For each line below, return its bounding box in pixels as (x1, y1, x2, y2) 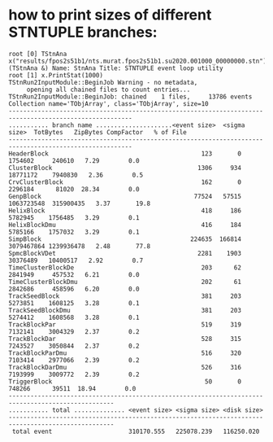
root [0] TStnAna (8, 50, 67, 58)
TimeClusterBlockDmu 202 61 (8, 278, 242, 286)
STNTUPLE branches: (8, 23, 158, 42)
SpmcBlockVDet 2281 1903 (8, 249, 242, 257)
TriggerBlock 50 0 (8, 377, 242, 386)
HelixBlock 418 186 (8, 206, 242, 215)
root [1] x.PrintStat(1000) (8, 71, 104, 79)
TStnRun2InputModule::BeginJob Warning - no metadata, (8, 78, 198, 86)
